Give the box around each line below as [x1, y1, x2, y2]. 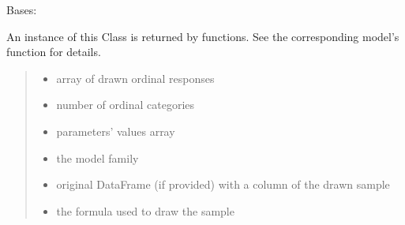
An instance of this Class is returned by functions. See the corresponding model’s [6, 28, 399, 44]
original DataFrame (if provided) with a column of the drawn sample [56, 176, 390, 193]
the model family [56, 149, 139, 166]
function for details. [6, 43, 101, 60]
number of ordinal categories [56, 96, 195, 113]
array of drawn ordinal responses [56, 69, 215, 86]
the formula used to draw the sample [56, 202, 234, 219]
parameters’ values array [56, 122, 175, 139]
